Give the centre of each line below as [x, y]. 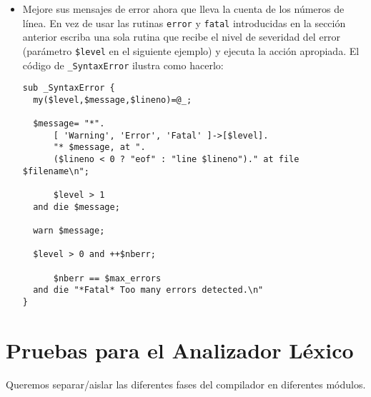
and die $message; [76, 207]
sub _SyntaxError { [69, 88]
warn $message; [69, 231]
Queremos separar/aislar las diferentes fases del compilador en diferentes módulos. [186, 384]
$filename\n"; [56, 171]
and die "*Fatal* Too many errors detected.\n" [148, 290]
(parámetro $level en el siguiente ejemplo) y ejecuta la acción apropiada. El [191, 50]
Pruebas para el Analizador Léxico [180, 350]
